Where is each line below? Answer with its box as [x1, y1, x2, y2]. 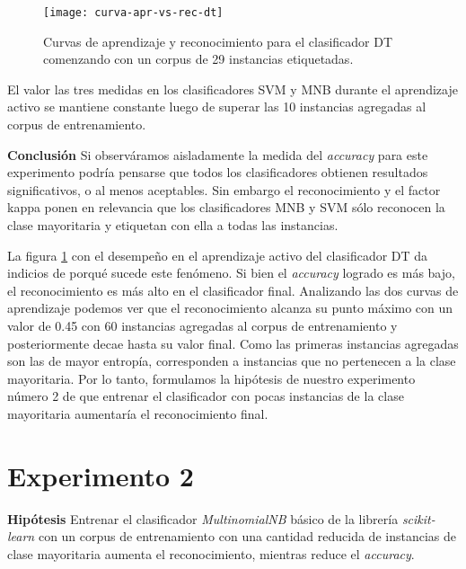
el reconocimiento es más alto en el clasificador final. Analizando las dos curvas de [7, 280, 459, 299]
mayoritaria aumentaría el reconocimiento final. [7, 404, 268, 422]
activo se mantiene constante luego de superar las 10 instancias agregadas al [7, 97, 426, 116]
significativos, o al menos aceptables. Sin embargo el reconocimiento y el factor [7, 180, 441, 199]
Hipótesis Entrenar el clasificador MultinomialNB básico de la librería [7, 509, 399, 528]
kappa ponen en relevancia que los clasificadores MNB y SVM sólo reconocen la [7, 198, 445, 217]
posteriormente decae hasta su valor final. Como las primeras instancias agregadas [7, 333, 459, 352]
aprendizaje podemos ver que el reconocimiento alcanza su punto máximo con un [7, 298, 453, 317]
